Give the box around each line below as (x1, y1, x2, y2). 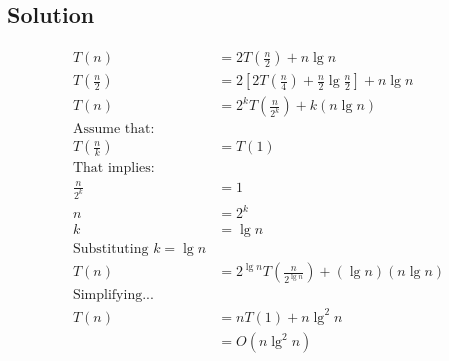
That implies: (72, 161, 155, 176)
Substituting (72, 242, 149, 257)
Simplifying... (72, 288, 154, 303)
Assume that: (72, 122, 155, 137)
